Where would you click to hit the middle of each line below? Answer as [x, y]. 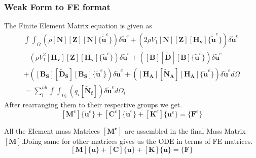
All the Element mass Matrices [52, 130]
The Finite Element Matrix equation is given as [78, 26]
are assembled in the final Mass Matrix [185, 130]
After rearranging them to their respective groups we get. [93, 105]
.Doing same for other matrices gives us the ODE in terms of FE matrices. [137, 141]
